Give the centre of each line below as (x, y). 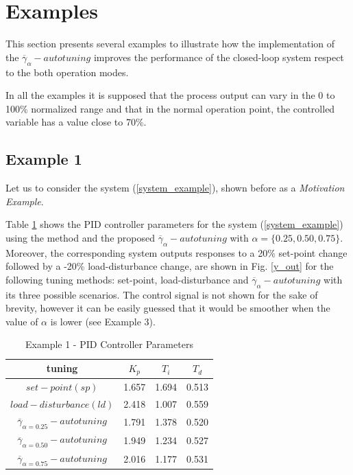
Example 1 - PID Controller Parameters (109, 344)
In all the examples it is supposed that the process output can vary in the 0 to (170, 95)
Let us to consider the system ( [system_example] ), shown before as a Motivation (175, 188)
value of (22, 321)
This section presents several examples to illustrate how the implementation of (170, 44)
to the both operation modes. (67, 72)
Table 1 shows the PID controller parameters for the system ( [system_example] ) (174, 224)
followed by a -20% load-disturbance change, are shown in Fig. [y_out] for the (170, 266)
